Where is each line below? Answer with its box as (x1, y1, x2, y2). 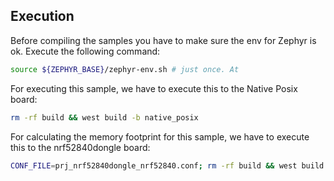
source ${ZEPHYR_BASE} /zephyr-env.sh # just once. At (10, 64, 240, 74)
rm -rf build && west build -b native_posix (10, 112, 199, 123)
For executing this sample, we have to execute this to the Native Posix (10, 82, 298, 94)
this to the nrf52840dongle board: (10, 141, 151, 153)
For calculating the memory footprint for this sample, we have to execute (10, 130, 310, 143)
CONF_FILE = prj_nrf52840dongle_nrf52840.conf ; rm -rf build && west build (10, 160, 325, 171)
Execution (10, 8, 75, 25)
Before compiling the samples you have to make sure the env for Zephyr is (10, 34, 317, 46)
